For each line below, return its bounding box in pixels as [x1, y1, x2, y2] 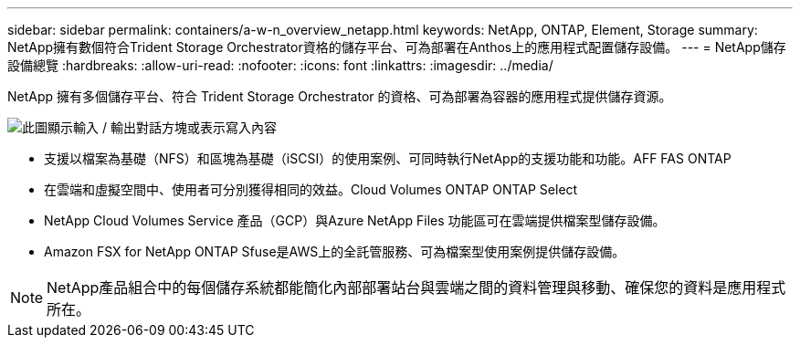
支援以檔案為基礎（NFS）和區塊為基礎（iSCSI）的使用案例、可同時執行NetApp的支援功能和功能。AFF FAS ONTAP [44, 151, 732, 166]
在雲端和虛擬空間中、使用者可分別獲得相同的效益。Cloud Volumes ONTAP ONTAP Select [44, 182, 578, 197]
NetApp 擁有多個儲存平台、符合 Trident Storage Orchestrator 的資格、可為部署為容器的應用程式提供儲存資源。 [7, 89, 672, 104]
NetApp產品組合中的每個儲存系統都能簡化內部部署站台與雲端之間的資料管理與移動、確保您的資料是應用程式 [47, 278, 786, 297]
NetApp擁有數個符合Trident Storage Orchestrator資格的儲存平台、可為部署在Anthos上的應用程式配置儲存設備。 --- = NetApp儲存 [7, 39, 786, 55]
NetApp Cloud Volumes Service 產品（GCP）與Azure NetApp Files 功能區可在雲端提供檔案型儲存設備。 [44, 213, 666, 228]
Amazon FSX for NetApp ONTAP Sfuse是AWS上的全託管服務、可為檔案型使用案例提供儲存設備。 [44, 244, 626, 259]
